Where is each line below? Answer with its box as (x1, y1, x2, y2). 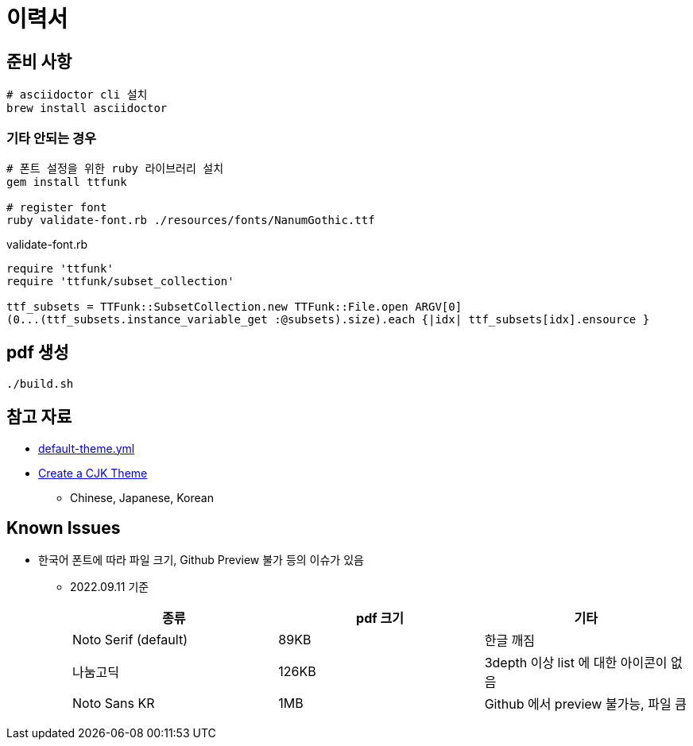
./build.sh (6, 377, 74, 390)
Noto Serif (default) (72, 632, 188, 648)
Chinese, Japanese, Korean (70, 490, 214, 504)
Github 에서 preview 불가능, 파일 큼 (484, 696, 687, 713)
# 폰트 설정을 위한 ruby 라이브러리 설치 (6, 161, 224, 175)
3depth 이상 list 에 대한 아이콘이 (484, 655, 668, 671)
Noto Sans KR (72, 695, 155, 712)
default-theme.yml (38, 441, 135, 455)
